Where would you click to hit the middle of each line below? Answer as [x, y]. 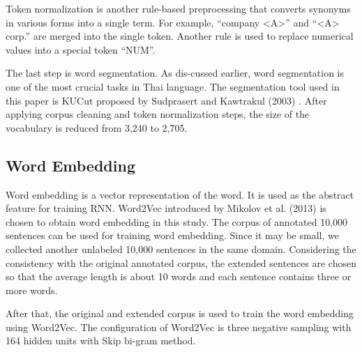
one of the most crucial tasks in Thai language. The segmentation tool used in [173, 86]
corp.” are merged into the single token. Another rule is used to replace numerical [180, 36]
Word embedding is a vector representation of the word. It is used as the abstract [180, 194]
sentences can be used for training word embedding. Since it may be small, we [172, 235]
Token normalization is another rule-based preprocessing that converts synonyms [178, 8]
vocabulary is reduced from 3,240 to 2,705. [97, 127]
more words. [32, 290]
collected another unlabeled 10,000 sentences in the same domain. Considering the [181, 248]
